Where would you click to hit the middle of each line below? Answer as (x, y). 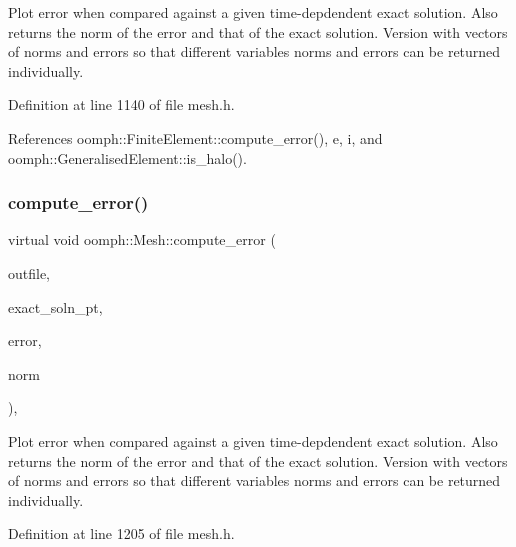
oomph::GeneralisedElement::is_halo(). (127, 157)
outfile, (29, 272)
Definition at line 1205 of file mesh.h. (121, 533)
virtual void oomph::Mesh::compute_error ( (142, 239)
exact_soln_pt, (55, 306)
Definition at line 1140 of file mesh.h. (121, 104)
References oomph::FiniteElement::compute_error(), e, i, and (195, 137)
